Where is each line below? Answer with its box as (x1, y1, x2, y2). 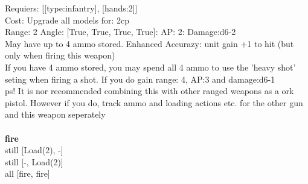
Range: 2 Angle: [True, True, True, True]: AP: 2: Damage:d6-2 (5, 25, 236, 38)
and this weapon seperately (5, 108, 106, 121)
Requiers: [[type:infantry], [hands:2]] (5, 2, 138, 14)
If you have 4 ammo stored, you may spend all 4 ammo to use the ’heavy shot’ (5, 60, 296, 73)
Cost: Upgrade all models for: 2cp (5, 13, 129, 26)
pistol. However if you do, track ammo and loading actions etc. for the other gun (5, 96, 303, 109)
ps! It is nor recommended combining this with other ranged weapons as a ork (5, 84, 294, 97)
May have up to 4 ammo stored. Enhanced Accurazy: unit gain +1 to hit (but (5, 37, 294, 49)
